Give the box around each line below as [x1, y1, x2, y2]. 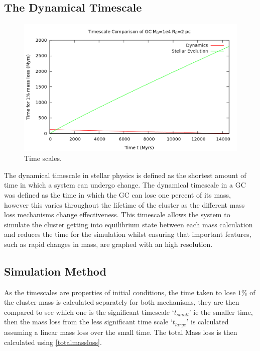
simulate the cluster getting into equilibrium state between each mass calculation [4, 219, 253, 229]
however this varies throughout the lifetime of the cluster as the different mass [4, 199, 245, 210]
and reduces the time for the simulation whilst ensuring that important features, [4, 229, 251, 239]
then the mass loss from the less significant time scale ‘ [4, 316, 173, 327]
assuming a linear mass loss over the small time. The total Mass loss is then [4, 326, 237, 337]
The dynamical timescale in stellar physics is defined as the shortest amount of [4, 169, 246, 180]
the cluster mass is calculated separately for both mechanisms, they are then [4, 297, 239, 307]
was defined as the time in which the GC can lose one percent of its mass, [4, 189, 231, 200]
